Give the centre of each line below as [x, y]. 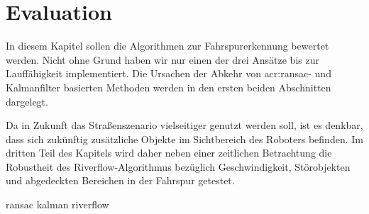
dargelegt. [27, 101]
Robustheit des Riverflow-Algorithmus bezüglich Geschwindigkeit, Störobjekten [178, 166]
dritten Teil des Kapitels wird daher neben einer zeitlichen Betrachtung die [169, 153]
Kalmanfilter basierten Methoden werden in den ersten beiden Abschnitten [169, 87]
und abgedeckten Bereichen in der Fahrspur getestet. [120, 180]
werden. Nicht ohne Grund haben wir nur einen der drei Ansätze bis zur [163, 59]
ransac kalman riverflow [57, 204]
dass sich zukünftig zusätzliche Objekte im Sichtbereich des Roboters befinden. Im [184, 139]
